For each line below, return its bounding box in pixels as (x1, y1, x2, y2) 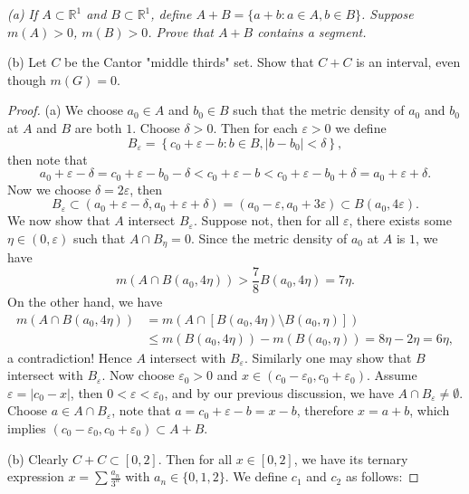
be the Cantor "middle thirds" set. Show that (64, 52, 314, 71)
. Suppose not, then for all (193, 211, 340, 230)
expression (7, 467, 64, 486)
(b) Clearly (7, 449, 69, 468)
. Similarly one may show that (244, 347, 412, 366)
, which (409, 401, 450, 420)
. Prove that (148, 22, 214, 41)
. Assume (367, 366, 417, 385)
